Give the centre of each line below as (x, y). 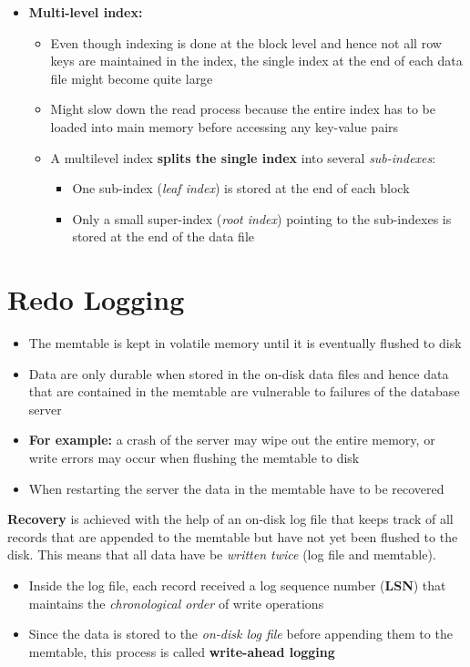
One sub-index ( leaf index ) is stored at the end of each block (241, 188)
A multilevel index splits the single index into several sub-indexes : (243, 157)
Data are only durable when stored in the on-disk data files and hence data (239, 373)
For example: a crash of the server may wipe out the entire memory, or (232, 440)
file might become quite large (132, 78)
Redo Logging (96, 299)
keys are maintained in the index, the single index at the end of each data (256, 61)
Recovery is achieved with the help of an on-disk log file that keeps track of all (230, 519)
